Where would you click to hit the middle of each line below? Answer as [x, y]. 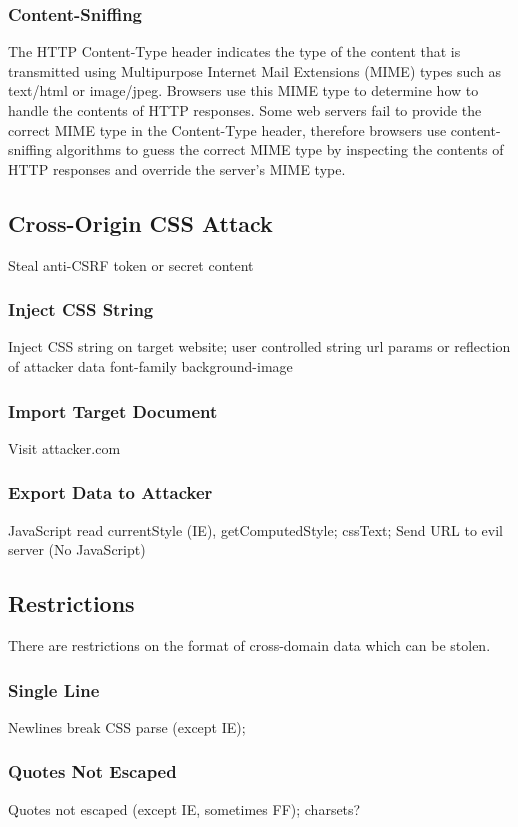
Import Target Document [113, 410]
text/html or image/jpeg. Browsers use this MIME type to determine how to [243, 90]
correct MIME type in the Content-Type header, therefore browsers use [227, 129]
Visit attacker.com [64, 447]
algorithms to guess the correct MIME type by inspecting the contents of [280, 149]
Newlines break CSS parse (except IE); [127, 726]
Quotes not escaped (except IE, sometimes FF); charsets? [184, 808]
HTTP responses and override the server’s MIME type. [177, 168]
